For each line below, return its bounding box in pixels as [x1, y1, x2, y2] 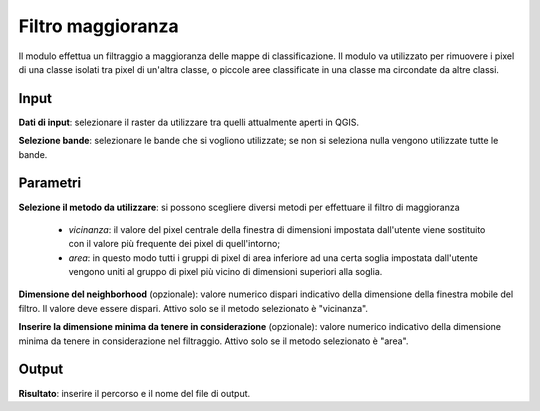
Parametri [18, 175, 82, 192]
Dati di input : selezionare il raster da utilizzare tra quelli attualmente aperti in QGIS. [18, 116, 360, 128]
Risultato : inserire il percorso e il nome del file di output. [18, 387, 251, 399]
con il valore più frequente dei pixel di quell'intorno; [68, 238, 280, 250]
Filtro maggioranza [18, 15, 179, 37]
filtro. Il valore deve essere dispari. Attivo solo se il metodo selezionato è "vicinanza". [18, 302, 369, 314]
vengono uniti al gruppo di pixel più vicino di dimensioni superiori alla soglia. [68, 266, 383, 278]
